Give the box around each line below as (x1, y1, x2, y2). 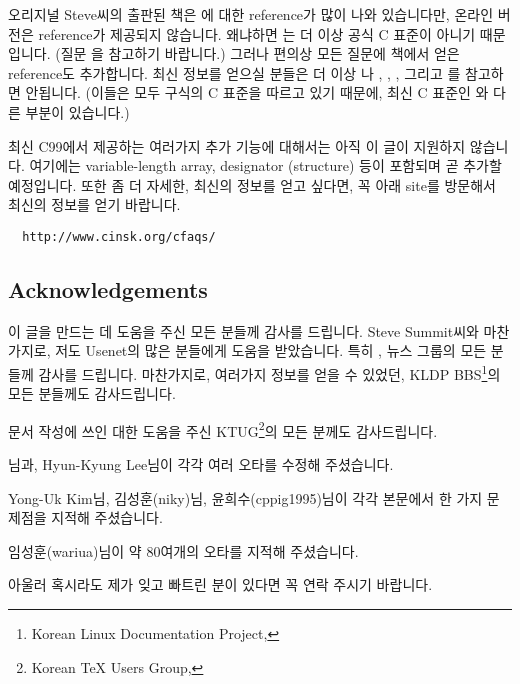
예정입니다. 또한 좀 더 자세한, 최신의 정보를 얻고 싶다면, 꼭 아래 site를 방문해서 (8, 174, 496, 195)
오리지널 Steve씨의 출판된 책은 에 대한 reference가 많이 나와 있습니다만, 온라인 (8, 4, 494, 24)
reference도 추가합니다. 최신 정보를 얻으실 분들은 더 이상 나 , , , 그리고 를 (8, 62, 461, 83)
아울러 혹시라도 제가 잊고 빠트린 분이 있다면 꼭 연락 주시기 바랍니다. (8, 574, 433, 595)
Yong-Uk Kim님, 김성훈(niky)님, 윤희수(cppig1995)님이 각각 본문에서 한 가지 (8, 487, 483, 508)
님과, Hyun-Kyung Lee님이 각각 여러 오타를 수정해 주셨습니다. (8, 454, 394, 475)
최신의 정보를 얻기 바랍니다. (8, 194, 181, 215)
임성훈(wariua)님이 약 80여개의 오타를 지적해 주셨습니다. (8, 540, 359, 561)
